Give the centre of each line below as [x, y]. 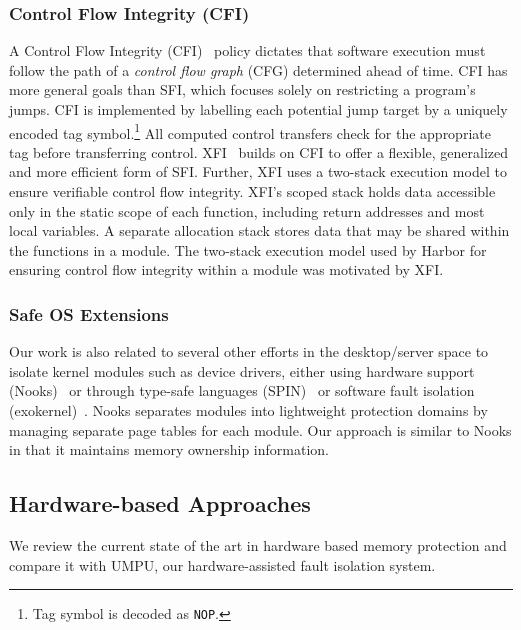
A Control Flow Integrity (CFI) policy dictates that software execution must [247, 50]
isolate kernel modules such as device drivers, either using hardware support [242, 370]
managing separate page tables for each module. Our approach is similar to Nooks [260, 429]
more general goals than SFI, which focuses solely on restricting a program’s [242, 89]
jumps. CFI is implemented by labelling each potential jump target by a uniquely [258, 109]
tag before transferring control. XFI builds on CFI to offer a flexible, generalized [259, 151]
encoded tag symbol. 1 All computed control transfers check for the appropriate [250, 131]
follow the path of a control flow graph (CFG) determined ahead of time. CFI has [258, 69]
